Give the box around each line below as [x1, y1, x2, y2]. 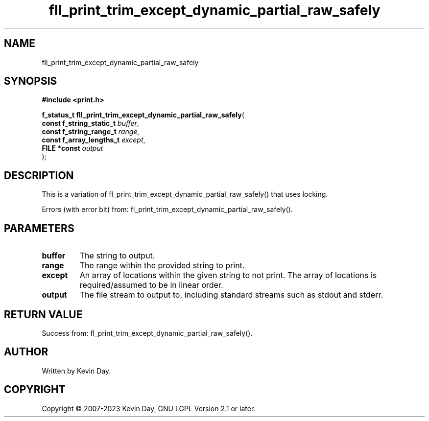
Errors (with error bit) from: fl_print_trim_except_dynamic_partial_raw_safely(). [42, 205, 293, 214]
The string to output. [79, 251, 155, 261]
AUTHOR [4, 346, 48, 358]
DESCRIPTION [4, 169, 74, 182]
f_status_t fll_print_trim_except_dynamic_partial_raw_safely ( [42, 111, 244, 119]
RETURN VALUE [4, 308, 83, 321]
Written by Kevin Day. [42, 366, 111, 375]
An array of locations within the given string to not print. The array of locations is [79, 270, 377, 281]
